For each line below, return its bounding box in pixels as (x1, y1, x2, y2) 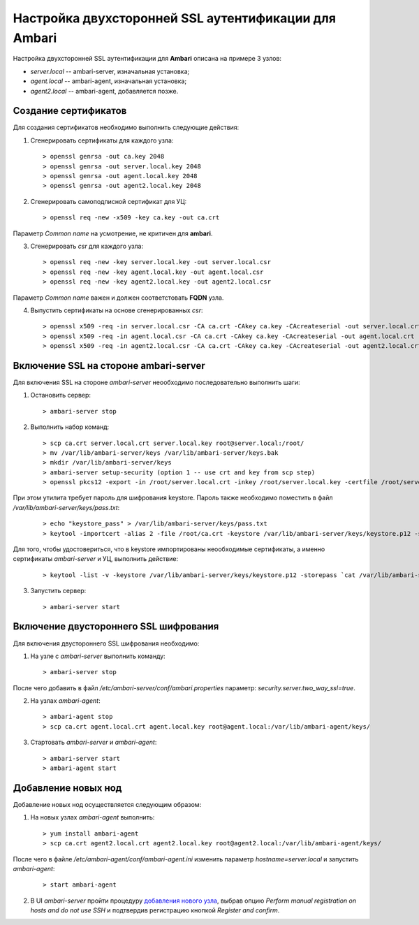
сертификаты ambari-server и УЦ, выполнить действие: (13, 555, 179, 563)
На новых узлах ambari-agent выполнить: (30, 813, 155, 822)
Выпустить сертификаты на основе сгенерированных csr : (30, 306, 203, 314)
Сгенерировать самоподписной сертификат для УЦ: (30, 197, 187, 205)
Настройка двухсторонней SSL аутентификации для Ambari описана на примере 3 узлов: (13, 54, 282, 63)
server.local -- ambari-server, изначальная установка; (30, 67, 190, 75)
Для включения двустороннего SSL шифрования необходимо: (13, 639, 200, 648)
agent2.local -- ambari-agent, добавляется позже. (30, 87, 179, 95)
